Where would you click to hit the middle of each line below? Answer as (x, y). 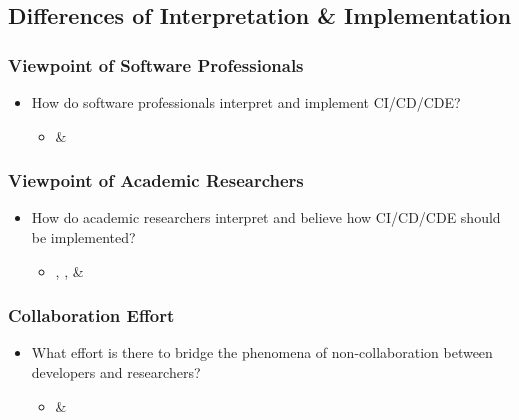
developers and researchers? (116, 372)
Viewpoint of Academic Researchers (156, 180)
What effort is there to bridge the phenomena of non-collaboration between (262, 352)
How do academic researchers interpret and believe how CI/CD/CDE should (266, 217)
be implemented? (83, 237)
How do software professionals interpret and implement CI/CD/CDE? (246, 102)
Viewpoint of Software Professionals (156, 64)
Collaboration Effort (91, 315)
